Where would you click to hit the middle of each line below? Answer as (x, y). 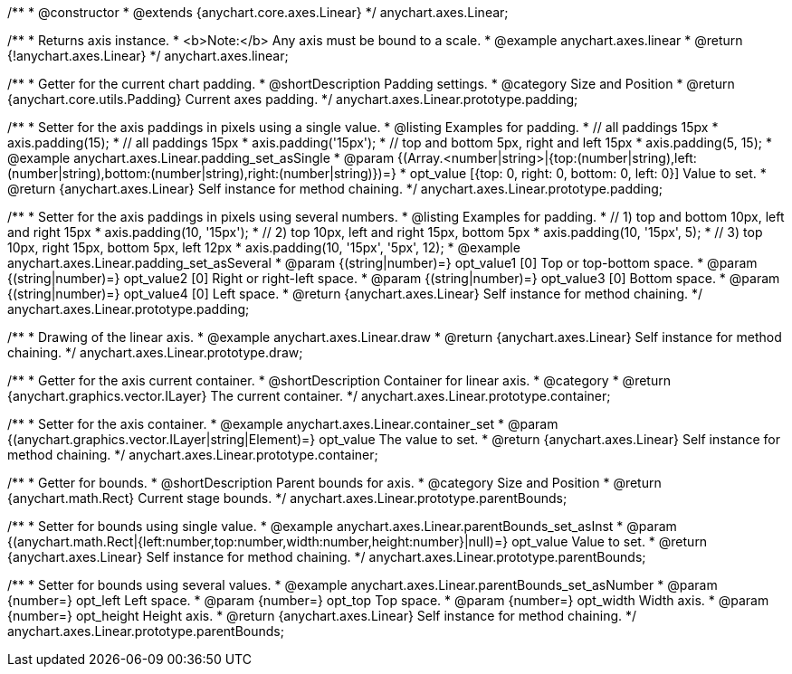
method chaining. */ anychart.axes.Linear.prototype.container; (193, 455)
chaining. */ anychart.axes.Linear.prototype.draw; (155, 352)
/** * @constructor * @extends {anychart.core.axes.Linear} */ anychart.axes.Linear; (258, 12)
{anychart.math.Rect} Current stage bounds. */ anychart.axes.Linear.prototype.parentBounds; (287, 498)
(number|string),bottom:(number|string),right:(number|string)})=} (202, 173)
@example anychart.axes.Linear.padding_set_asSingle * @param (201, 158)
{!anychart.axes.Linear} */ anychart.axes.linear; (148, 56)
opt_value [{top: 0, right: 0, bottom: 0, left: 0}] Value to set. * (588, 173)
